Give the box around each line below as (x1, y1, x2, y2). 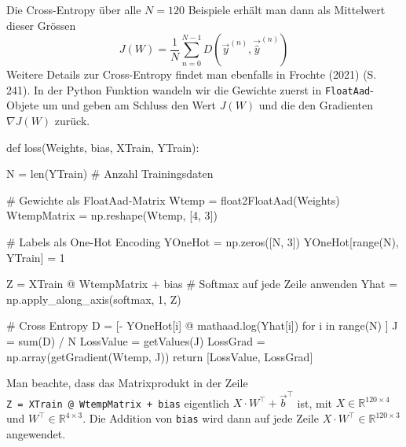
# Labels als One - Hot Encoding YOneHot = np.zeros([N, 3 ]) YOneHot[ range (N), (6, 234, 399, 249)
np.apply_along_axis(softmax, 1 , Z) (6, 290, 181, 307)
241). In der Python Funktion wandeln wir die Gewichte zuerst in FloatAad (6, 81, 371, 98)
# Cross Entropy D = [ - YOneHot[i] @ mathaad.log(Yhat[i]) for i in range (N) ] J (6, 317, 398, 334)
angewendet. (6, 425, 66, 441)
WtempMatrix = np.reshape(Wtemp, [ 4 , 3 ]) (6, 207, 218, 223)
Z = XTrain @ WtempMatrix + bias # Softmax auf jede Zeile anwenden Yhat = (6, 275, 398, 292)
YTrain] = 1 (6, 249, 65, 265)
